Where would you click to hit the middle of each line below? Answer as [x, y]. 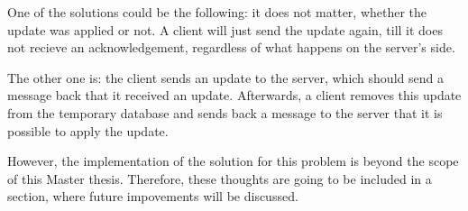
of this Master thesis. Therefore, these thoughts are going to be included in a [220, 178]
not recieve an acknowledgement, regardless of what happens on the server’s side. [231, 47]
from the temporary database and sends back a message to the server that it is [225, 112]
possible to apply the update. [88, 130]
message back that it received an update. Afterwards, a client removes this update [234, 95]
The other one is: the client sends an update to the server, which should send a [225, 77]
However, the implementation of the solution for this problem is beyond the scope [233, 161]
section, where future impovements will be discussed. [153, 196]
